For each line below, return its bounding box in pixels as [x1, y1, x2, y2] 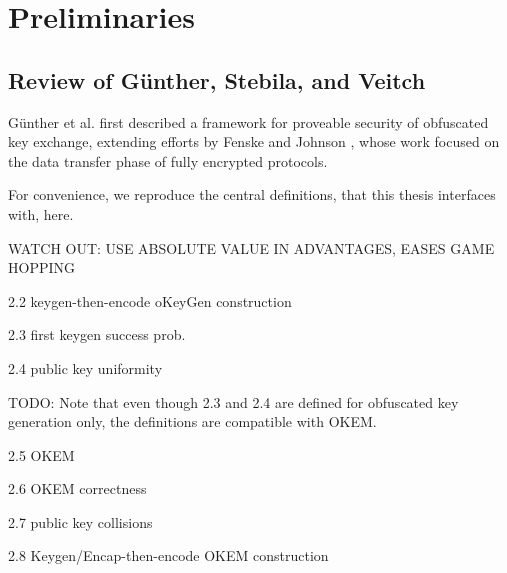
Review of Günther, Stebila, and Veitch [8, 64, 426, 95]
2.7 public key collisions [8, 511, 153, 532]
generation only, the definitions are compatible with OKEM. [8, 411, 377, 432]
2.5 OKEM [8, 444, 75, 465]
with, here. [8, 203, 74, 224]
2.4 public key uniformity [8, 357, 163, 378]
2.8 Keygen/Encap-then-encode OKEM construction [8, 545, 329, 566]
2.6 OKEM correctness [8, 478, 147, 499]
